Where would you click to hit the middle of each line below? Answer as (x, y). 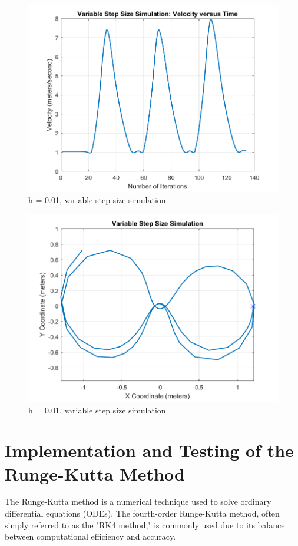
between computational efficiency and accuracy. (90, 536)
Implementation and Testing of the (149, 450)
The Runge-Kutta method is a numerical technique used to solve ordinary (138, 502)
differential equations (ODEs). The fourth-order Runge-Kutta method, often (142, 513)
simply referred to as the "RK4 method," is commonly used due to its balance (145, 525)
